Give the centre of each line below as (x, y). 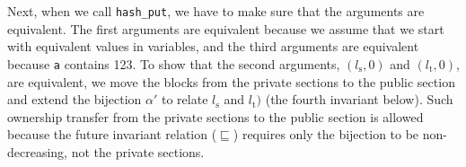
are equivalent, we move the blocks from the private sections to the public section (231, 81)
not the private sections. (138, 151)
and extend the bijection (75, 99)
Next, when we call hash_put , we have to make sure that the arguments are (216, 11)
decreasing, (38, 151)
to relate (185, 99)
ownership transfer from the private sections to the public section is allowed (215, 116)
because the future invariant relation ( (112, 134)
